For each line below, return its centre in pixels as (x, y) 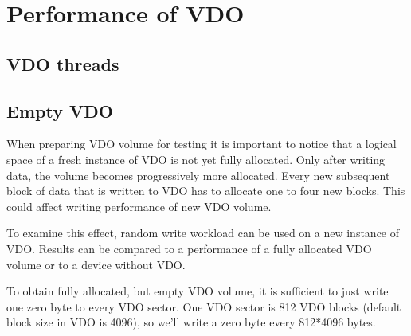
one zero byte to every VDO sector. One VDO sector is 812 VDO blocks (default (204, 306)
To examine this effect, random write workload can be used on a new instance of (203, 233)
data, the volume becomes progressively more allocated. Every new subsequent (198, 175)
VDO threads (63, 63)
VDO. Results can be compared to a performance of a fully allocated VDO (189, 248)
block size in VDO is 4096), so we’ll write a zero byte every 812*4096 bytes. (191, 322)
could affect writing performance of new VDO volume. (139, 206)
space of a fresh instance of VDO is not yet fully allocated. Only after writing (196, 159)
